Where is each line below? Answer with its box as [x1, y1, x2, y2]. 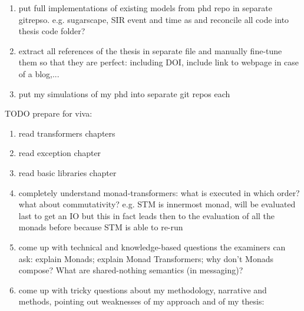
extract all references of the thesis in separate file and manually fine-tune [18, 44, 282, 57]
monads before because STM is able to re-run [18, 221, 183, 233]
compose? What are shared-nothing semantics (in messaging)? [18, 264, 243, 276]
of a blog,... [18, 67, 60, 80]
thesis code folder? [18, 25, 85, 37]
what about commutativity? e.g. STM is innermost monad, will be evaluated [18, 198, 296, 210]
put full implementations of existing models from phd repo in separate [18, 2, 272, 14]
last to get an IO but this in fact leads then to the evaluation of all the [18, 209, 275, 221]
